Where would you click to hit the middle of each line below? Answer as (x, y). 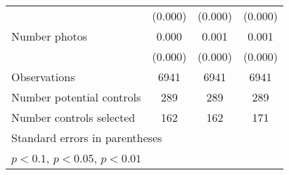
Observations (43, 77)
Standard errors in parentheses (87, 138)
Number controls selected (73, 117)
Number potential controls (76, 97)
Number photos (50, 36)
